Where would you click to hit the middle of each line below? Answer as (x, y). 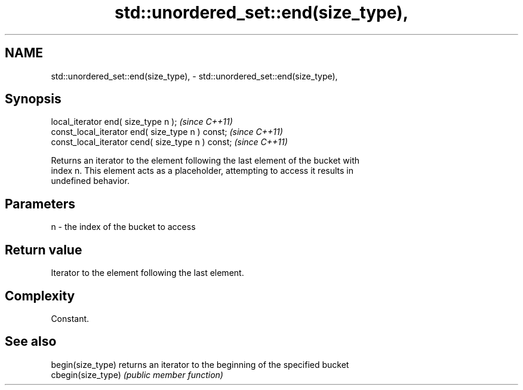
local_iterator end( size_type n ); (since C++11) (142, 122)
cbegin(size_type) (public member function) (137, 374)
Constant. (70, 318)
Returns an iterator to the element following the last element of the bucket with (205, 161)
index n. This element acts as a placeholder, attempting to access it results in (202, 171)
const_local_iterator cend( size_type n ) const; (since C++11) (169, 142)
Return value (44, 250)
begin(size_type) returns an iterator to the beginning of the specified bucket (200, 364)
